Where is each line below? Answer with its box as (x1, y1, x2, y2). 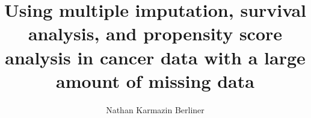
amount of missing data (56, 68, 254, 93)
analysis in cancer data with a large (5, 45, 306, 69)
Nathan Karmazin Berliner (106, 103, 205, 116)
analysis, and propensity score (28, 21, 283, 46)
